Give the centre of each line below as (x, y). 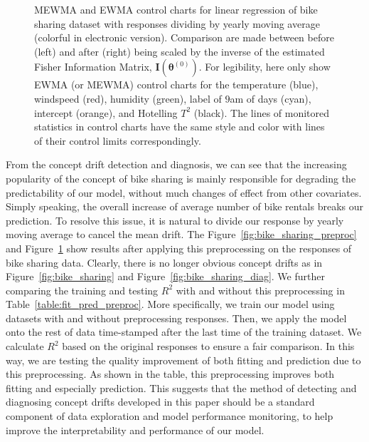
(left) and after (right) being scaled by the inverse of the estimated (180, 51)
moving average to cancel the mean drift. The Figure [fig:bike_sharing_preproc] (181, 234)
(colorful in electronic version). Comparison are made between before (184, 37)
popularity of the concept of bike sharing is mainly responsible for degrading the (181, 178)
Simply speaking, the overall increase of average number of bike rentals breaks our (185, 206)
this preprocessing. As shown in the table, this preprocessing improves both (170, 374)
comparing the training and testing (82, 290)
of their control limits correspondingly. (118, 140)
